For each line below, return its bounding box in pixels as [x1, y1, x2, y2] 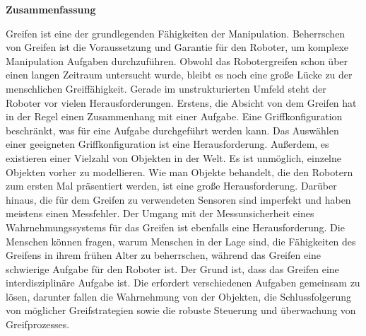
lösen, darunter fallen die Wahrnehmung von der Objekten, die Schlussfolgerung [6, 289, 351, 303]
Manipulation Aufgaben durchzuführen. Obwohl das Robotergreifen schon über [6, 53, 348, 68]
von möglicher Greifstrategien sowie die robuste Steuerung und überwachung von [6, 303, 356, 318]
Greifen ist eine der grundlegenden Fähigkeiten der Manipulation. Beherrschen [6, 25, 346, 40]
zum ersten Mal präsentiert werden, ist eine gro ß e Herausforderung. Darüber [6, 178, 337, 193]
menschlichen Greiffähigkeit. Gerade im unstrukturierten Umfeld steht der [6, 81, 326, 95]
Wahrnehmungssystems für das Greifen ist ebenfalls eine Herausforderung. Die [6, 219, 345, 234]
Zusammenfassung [6, 2, 96, 16]
